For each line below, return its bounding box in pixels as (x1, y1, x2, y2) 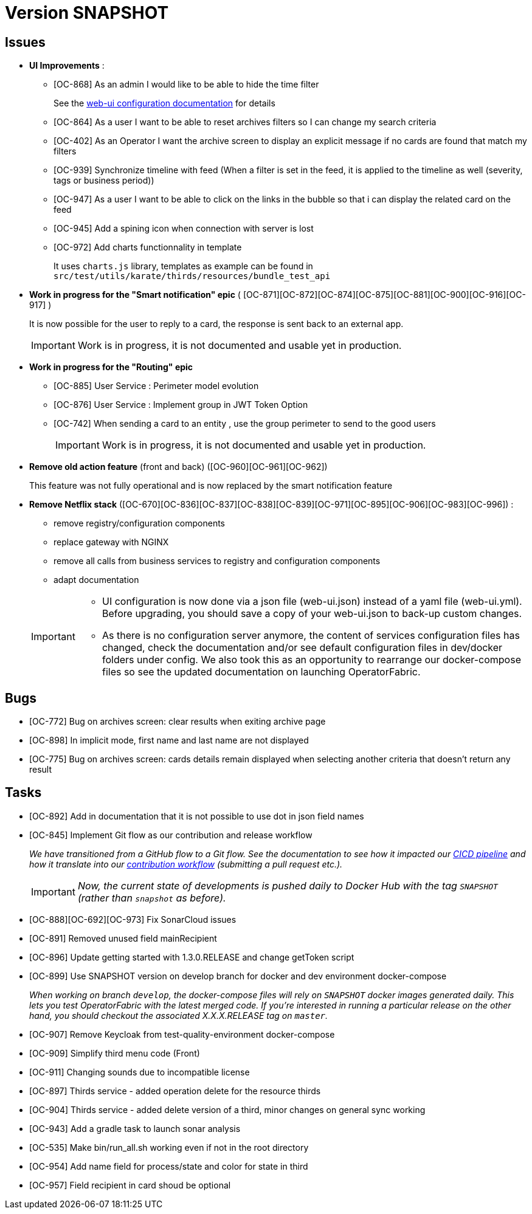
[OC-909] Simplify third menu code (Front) (29, 1047, 200, 1058)
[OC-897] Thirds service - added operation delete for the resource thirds (29, 1085, 321, 1096)
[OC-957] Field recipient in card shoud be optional (29, 1179, 231, 1190)
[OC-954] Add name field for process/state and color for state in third (29, 1161, 308, 1171)
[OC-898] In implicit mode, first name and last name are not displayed (29, 735, 309, 746)
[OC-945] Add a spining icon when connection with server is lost (54, 223, 314, 234)
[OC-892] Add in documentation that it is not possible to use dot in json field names (29, 810, 364, 821)
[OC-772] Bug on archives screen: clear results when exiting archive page (29, 716, 326, 727)
